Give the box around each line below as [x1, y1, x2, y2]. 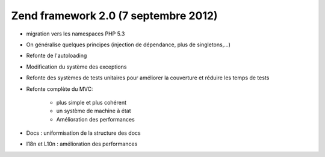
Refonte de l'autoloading [26, 52, 87, 60]
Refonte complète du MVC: [26, 85, 93, 93]
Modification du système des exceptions [26, 63, 127, 70]
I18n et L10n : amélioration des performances [26, 140, 138, 147]
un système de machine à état [56, 107, 131, 114]
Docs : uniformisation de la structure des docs [26, 129, 141, 137]
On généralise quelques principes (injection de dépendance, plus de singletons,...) [26, 41, 231, 48]
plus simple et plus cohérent [56, 99, 126, 106]
